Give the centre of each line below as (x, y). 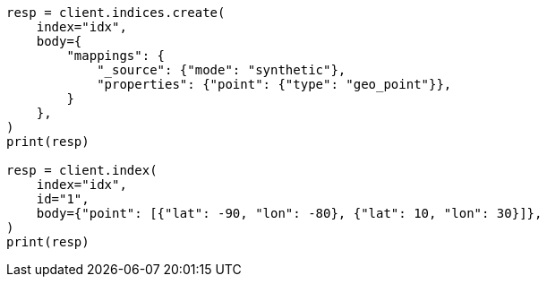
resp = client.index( (82, 170)
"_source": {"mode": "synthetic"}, (222, 70)
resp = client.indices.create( (116, 13)
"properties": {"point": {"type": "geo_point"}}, (274, 84)
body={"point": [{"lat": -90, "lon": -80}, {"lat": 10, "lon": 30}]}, (289, 213)
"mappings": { (116, 56)
